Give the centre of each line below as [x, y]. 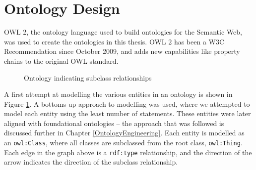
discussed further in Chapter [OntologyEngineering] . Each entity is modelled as [124, 133]
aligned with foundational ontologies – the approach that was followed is [114, 123]
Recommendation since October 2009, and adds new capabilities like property [122, 51]
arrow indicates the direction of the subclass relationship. [91, 162]
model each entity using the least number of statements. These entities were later [128, 113]
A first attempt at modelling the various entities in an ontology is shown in [118, 94]
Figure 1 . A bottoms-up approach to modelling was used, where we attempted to [127, 104]
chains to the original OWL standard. [61, 61]
